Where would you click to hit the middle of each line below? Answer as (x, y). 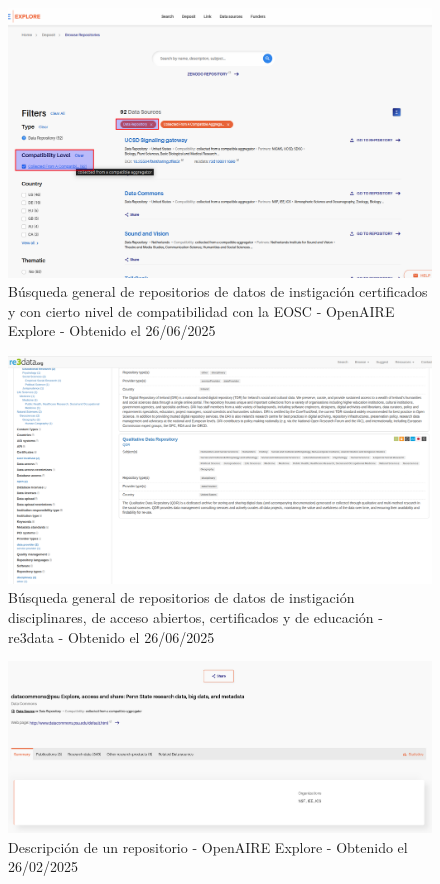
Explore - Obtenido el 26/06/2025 (112, 330)
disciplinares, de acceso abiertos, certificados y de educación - (195, 617)
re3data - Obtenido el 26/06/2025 (111, 636)
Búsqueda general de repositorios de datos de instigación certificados (218, 291)
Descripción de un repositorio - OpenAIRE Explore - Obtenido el (208, 846)
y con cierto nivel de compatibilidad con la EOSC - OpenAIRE (201, 310)
